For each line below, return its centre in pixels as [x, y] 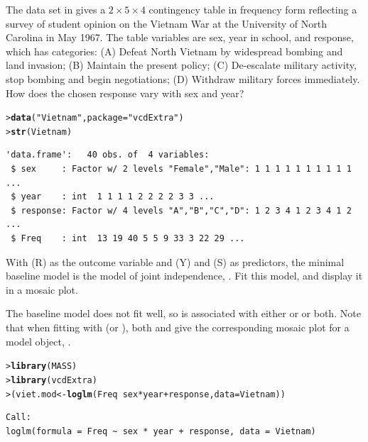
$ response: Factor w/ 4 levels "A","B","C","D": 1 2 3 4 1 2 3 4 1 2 [181, 210]
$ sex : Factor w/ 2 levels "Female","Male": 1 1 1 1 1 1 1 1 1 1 [181, 169]
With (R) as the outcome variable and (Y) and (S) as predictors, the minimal [175, 261]
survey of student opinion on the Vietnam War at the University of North [166, 23]
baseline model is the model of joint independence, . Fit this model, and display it [184, 276]
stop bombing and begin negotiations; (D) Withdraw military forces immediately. [183, 78]
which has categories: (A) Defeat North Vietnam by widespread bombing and [174, 51]
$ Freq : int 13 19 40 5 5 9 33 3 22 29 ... [128, 239]
